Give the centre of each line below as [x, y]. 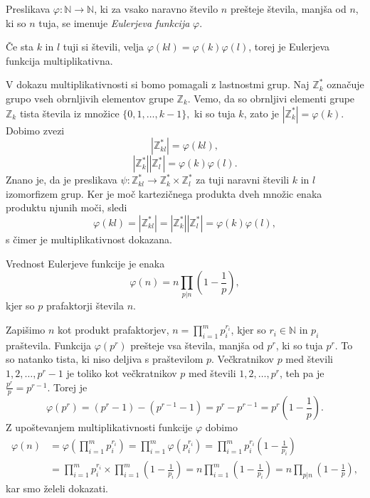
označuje [345, 84]
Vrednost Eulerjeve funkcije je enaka [85, 263]
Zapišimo [26, 330]
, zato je [261, 113]
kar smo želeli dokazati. [57, 488]
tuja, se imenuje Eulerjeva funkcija [114, 22]
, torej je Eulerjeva [289, 47]
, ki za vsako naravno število [156, 9]
